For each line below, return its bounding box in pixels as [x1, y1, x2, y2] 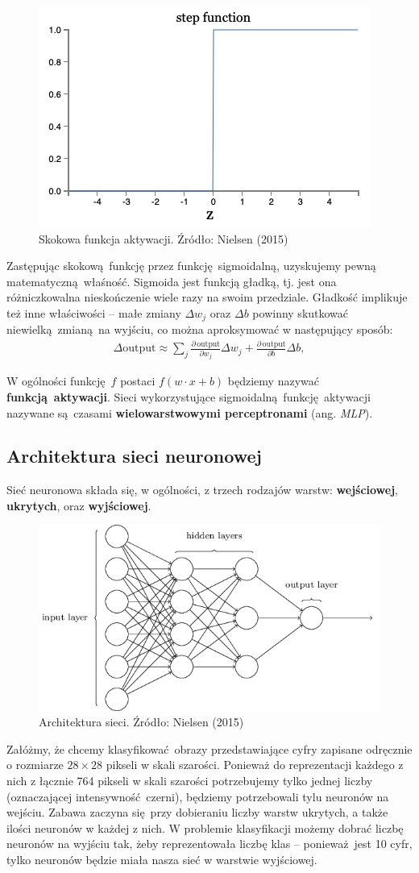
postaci [120, 372, 156, 389]
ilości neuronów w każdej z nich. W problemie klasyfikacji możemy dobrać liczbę [6, 819, 404, 836]
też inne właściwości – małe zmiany [6, 304, 181, 321]
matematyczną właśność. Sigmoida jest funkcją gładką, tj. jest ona [6, 272, 337, 289]
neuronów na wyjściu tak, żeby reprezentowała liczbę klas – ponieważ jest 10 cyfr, [6, 835, 413, 852]
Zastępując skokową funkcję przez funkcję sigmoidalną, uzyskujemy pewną [6, 257, 376, 274]
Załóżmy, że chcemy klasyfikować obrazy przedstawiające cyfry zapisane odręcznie [6, 740, 413, 757]
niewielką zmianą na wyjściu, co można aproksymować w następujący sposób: [6, 321, 393, 338]
